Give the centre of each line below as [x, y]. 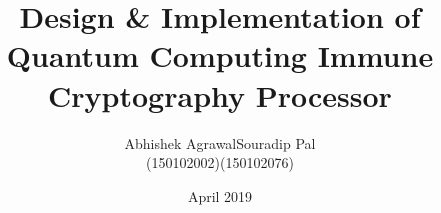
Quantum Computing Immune [220, 55]
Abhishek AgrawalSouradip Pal [220, 142]
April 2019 [220, 195]
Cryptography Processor [220, 94]
